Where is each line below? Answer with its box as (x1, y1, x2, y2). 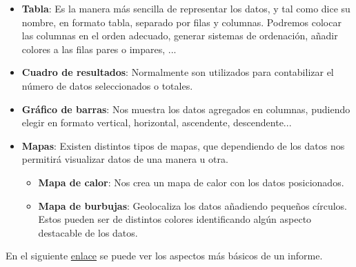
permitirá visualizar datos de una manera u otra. (21, 152, 228, 166)
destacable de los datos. (38, 225, 138, 239)
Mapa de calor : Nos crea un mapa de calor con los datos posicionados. (38, 175, 344, 189)
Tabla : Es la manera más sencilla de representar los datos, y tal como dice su (21, 1, 350, 15)
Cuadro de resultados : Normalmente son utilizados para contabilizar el (21, 65, 334, 79)
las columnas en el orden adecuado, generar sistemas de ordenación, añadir (21, 28, 338, 43)
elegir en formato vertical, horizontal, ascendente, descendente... (21, 115, 292, 130)
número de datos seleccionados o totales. (21, 78, 193, 92)
